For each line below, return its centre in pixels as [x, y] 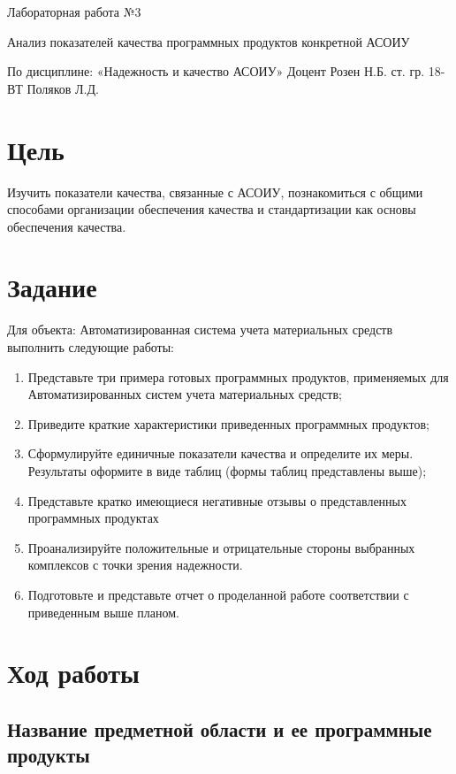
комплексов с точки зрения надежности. [135, 565]
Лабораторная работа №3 [74, 11]
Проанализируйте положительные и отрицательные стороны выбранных [221, 547]
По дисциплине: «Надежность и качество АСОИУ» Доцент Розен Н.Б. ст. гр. [216, 71]
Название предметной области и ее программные [220, 728]
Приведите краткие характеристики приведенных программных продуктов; [228, 423]
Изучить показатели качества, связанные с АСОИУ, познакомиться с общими [215, 192]
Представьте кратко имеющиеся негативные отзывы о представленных [217, 500]
